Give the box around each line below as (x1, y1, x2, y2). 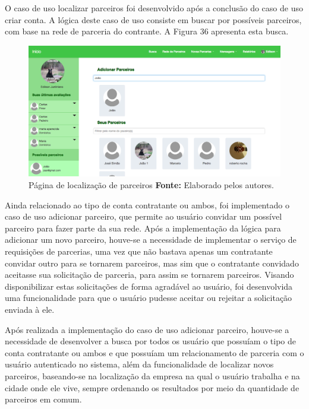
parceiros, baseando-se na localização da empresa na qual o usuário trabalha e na (5, 369, 300, 382)
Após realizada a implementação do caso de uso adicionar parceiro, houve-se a (5, 323, 289, 335)
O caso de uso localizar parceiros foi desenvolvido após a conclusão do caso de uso (5, 2, 303, 14)
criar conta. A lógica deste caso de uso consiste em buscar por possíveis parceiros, (5, 13, 302, 26)
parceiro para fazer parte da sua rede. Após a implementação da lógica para (5, 221, 281, 234)
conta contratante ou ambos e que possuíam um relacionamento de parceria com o (5, 346, 304, 359)
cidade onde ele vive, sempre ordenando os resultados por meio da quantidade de (5, 381, 299, 394)
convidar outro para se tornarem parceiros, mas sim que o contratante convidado (5, 256, 299, 269)
